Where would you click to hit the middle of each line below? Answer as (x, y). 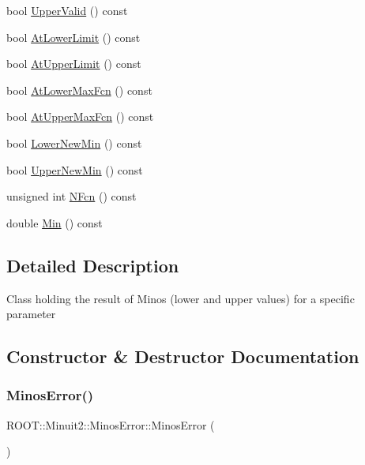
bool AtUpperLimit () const (74, 64)
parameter (31, 314)
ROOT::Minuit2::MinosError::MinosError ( (111, 424)
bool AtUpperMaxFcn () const (80, 116)
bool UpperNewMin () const (75, 169)
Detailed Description (93, 265)
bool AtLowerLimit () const (73, 37)
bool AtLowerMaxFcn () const (79, 90)
